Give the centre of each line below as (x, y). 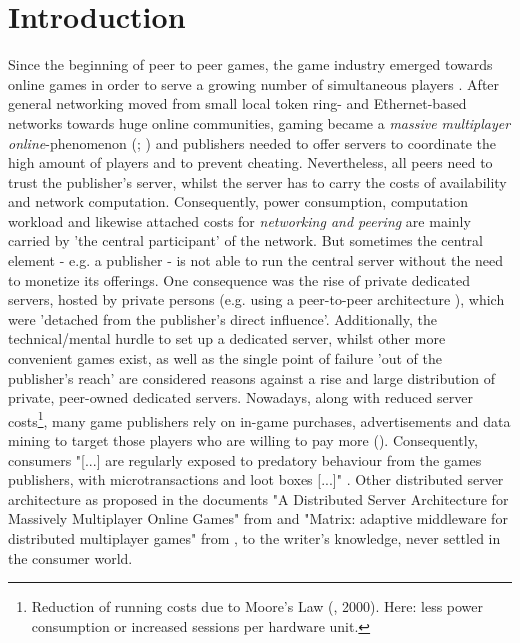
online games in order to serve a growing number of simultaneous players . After (254, 83)
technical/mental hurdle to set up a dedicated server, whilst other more (227, 338)
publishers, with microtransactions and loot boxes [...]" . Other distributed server (256, 479)
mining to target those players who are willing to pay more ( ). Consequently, (243, 440)
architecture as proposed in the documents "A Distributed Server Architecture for (258, 498)
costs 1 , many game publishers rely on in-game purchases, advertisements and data (259, 419)
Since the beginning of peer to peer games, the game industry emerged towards (250, 64)
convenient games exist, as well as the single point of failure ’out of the (225, 358)
